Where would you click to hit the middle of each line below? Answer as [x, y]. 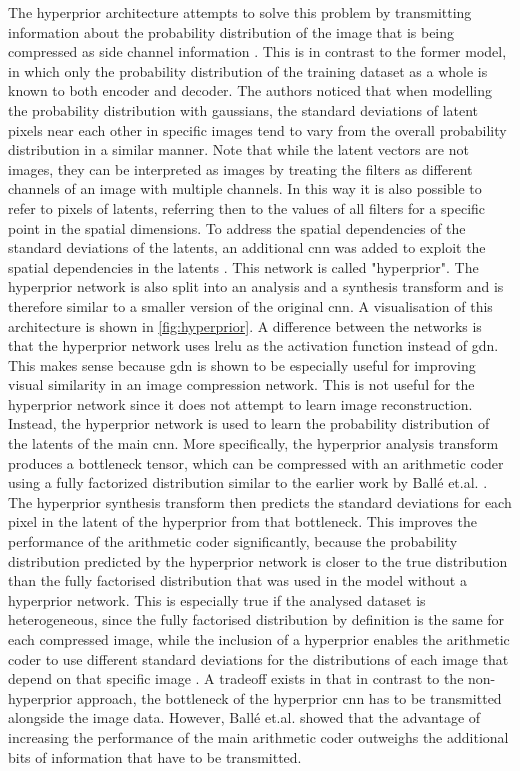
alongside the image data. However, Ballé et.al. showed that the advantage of [244, 717]
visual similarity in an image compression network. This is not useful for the [241, 384]
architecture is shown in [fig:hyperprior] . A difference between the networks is [245, 325]
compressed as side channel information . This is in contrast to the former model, [257, 51]
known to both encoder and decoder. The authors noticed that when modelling [250, 90]
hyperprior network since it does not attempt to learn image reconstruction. [240, 403]
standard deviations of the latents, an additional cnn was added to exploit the [247, 247]
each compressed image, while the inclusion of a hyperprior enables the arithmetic [259, 639]
